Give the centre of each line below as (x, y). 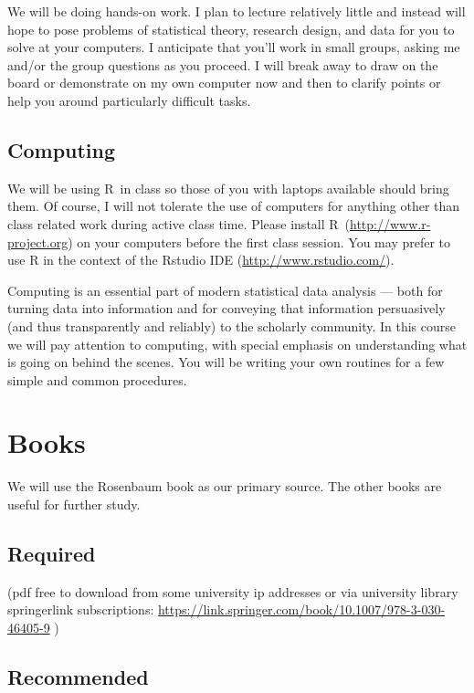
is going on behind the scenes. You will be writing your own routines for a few (226, 362)
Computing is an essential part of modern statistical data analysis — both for (225, 290)
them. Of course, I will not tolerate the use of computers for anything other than (234, 206)
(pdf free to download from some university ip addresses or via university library (233, 591)
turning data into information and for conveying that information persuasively (226, 308)
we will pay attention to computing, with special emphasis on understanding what (237, 344)
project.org (38, 241)
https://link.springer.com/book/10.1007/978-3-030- (301, 609)
